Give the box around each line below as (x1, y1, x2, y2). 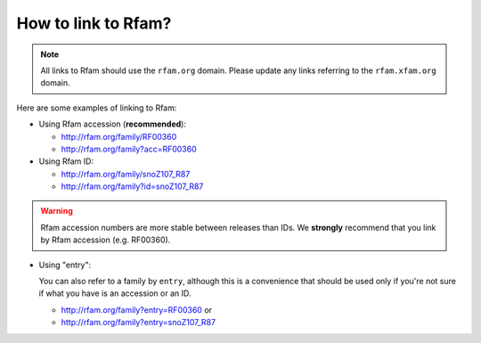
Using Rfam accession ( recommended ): (38, 118, 187, 129)
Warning (40, 206, 73, 216)
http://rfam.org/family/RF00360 (61, 131, 177, 142)
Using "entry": (38, 259, 92, 270)
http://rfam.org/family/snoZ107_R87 (61, 168, 191, 179)
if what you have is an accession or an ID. (38, 288, 192, 298)
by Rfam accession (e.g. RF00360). (40, 234, 171, 245)
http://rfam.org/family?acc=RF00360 (61, 143, 197, 154)
